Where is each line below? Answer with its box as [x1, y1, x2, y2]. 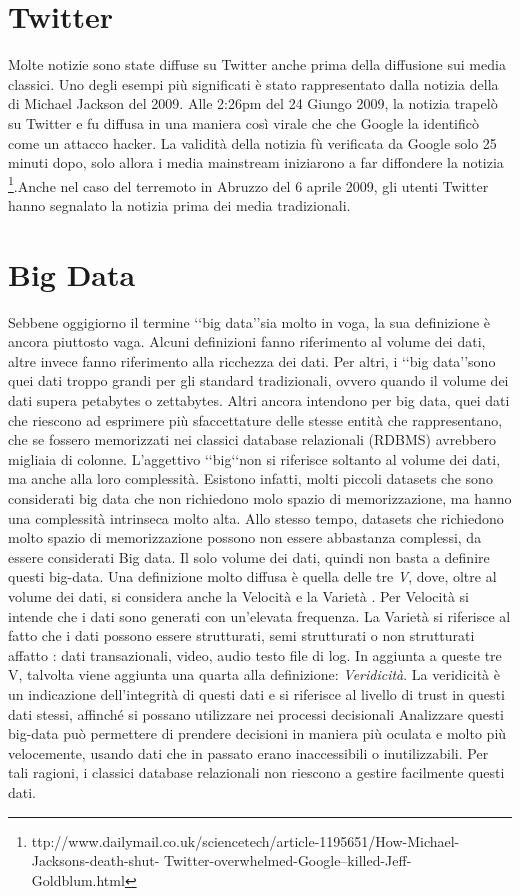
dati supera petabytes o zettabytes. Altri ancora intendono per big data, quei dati [8, 390, 510, 411]
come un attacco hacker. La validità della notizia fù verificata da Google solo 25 [8, 132, 497, 153]
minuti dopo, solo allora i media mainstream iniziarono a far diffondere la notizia [8, 152, 504, 173]
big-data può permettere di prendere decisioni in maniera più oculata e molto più [8, 723, 507, 744]
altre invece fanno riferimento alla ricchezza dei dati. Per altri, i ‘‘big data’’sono [8, 350, 496, 371]
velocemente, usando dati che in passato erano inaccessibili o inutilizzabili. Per [8, 742, 489, 763]
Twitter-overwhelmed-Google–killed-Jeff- [164, 850, 412, 871]
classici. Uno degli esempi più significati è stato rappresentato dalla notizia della [8, 73, 499, 94]
